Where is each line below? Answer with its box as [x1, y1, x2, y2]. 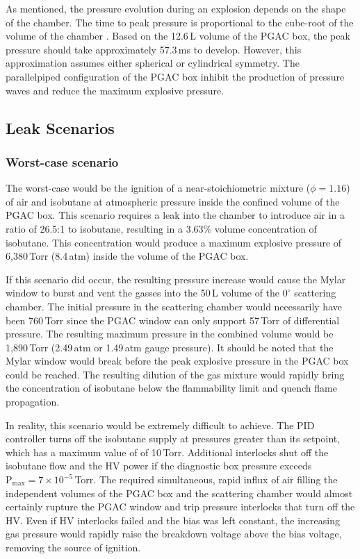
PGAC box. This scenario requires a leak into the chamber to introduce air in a [6, 208, 345, 222]
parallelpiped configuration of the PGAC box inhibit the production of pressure [6, 69, 345, 83]
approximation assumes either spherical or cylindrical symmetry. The [6, 56, 300, 70]
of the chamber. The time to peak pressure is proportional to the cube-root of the [6, 15, 354, 29]
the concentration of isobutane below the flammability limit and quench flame [6, 381, 337, 395]
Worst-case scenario [6, 153, 119, 170]
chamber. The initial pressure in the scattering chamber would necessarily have [6, 299, 342, 313]
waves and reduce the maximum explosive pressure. [6, 83, 224, 97]
